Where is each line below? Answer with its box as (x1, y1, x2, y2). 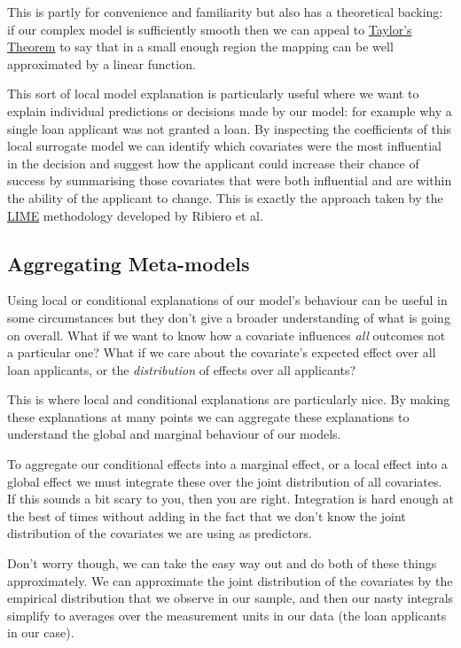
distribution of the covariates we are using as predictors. (7, 524, 312, 543)
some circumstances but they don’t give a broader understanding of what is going (7, 308, 450, 326)
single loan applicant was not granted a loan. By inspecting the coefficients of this (7, 119, 452, 137)
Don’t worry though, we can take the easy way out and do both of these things (7, 554, 437, 573)
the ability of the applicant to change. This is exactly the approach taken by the (7, 188, 443, 207)
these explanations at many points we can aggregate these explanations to (7, 407, 410, 425)
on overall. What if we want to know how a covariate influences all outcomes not (7, 325, 446, 344)
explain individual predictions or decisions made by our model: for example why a (7, 101, 452, 120)
